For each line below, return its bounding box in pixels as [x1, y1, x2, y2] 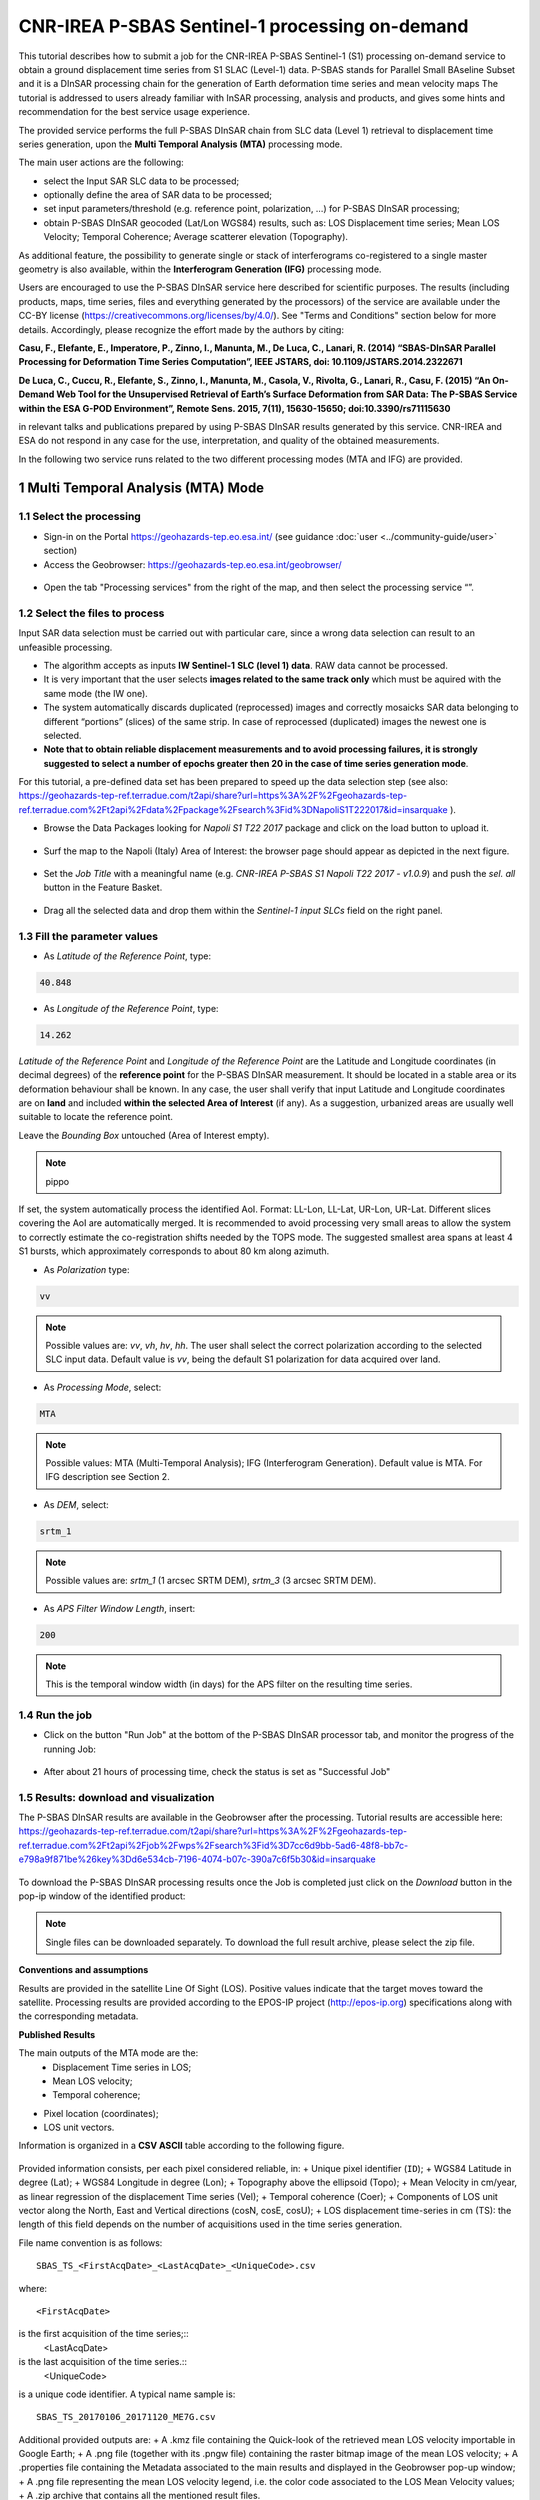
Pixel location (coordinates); [43, 2107, 159, 2119]
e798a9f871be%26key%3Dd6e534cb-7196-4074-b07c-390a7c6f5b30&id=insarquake [18, 1853, 376, 1865]
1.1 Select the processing [18, 510, 142, 524]
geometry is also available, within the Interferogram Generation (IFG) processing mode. [18, 263, 382, 275]
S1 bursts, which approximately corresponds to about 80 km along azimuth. [18, 1245, 330, 1257]
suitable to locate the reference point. [18, 1111, 174, 1123]
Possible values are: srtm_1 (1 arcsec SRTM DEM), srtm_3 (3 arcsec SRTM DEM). [45, 1575, 377, 1587]
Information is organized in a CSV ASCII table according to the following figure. [18, 2140, 345, 2152]
